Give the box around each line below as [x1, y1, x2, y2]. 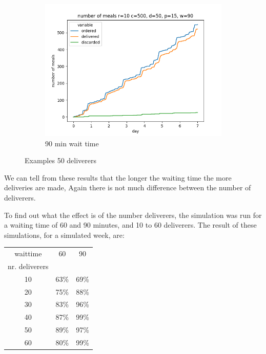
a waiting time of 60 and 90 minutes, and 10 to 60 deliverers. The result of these [4, 219, 257, 230]
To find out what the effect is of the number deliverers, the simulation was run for [4, 209, 262, 220]
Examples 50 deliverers [25, 155, 97, 166]
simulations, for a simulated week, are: [4, 229, 125, 240]
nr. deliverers [8, 260, 49, 271]
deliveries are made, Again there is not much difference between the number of [4, 182, 251, 193]
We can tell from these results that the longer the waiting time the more [4, 172, 232, 183]
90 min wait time [45, 138, 99, 148]
